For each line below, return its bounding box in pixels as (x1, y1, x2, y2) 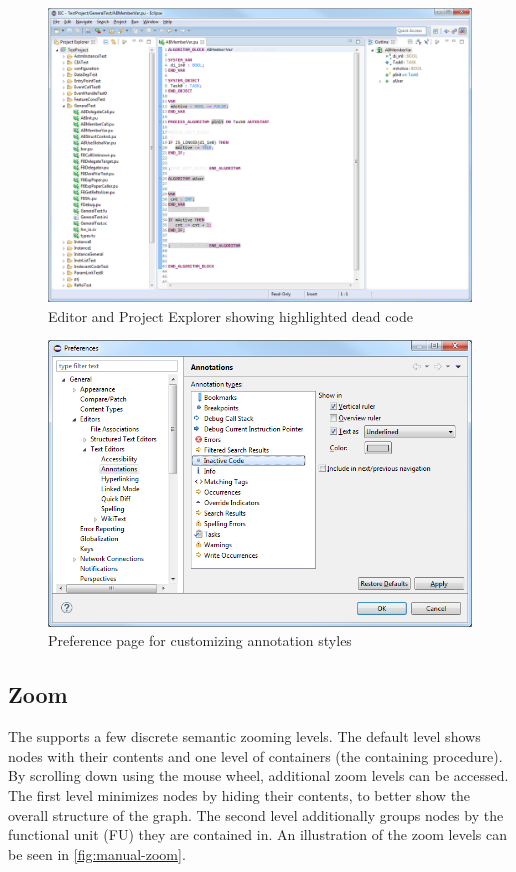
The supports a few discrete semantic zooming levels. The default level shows (8, 726, 481, 747)
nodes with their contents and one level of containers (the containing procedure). (8, 745, 503, 766)
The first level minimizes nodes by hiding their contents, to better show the (8, 785, 471, 806)
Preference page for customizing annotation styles (48, 630, 352, 651)
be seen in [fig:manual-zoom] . (8, 843, 186, 864)
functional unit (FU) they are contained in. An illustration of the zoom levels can (8, 824, 508, 845)
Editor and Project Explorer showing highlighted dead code (48, 305, 413, 326)
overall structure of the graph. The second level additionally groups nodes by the (8, 804, 504, 825)
